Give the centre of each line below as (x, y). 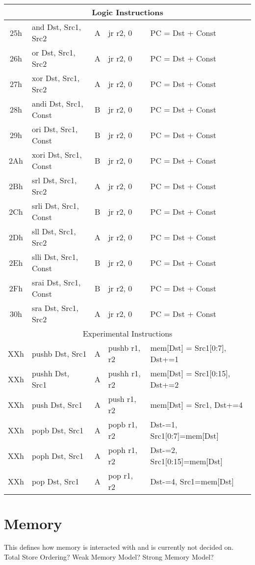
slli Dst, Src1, (55, 257)
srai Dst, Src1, (56, 282)
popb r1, (123, 424)
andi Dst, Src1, (57, 103)
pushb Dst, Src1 (59, 353)
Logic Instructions (127, 12)
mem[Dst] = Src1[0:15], (190, 373)
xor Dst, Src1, (56, 78)
